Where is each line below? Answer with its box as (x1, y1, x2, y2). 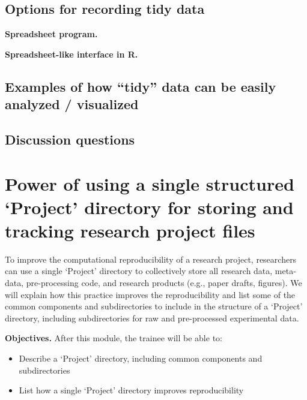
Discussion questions (5, 130, 135, 148)
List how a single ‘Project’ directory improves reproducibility (19, 384, 244, 396)
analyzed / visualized (5, 95, 139, 113)
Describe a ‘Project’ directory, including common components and (19, 352, 263, 364)
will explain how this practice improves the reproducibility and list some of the (5, 288, 296, 300)
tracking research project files (5, 218, 255, 242)
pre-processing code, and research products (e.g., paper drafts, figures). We (26, 276, 302, 289)
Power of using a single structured (5, 171, 294, 196)
